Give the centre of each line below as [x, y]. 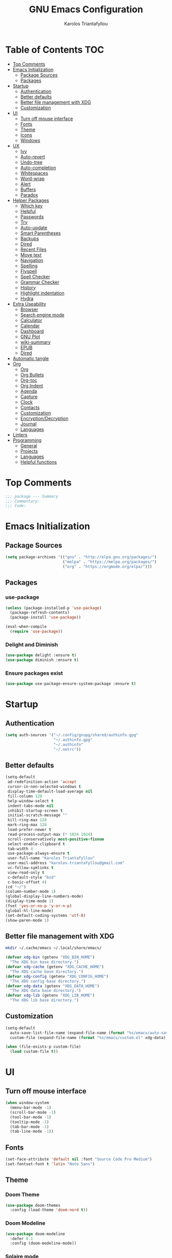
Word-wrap [33, 179]
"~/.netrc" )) [67, 749]
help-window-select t [30, 801]
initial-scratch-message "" [37, 815]
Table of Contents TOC [55, 50]
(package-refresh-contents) [40, 613]
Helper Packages [31, 200]
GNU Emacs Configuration [86, 9]
